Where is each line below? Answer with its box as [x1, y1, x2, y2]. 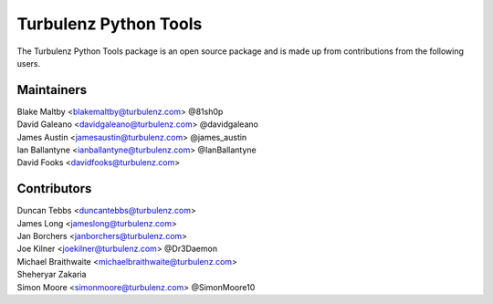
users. [16, 58, 41, 68]
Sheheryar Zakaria [16, 269, 87, 280]
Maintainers [16, 82, 88, 98]
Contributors [16, 181, 92, 196]
